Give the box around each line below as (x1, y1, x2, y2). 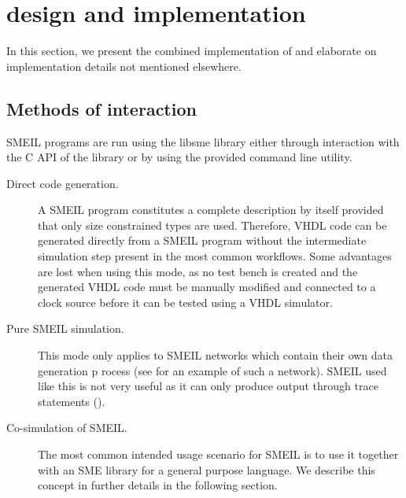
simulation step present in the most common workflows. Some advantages (38, 248, 392, 264)
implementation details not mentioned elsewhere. (6, 57, 242, 74)
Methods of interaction (6, 96, 197, 120)
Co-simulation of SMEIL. (6, 419, 127, 436)
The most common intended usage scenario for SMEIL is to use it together (38, 446, 399, 463)
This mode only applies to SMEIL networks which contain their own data (38, 347, 393, 363)
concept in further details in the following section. (38, 477, 278, 493)
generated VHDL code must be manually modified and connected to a (38, 279, 376, 295)
